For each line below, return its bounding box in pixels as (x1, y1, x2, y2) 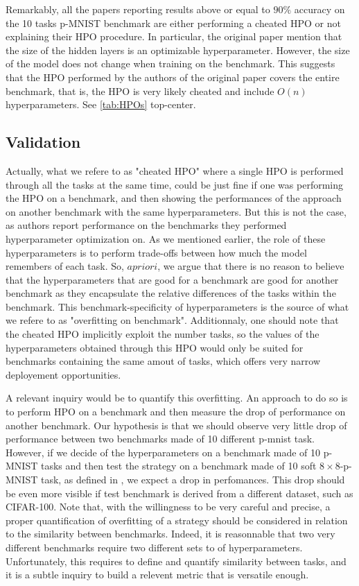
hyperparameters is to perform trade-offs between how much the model (6, 245, 307, 259)
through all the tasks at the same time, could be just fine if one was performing (6, 177, 343, 191)
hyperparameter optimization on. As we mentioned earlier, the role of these (6, 231, 326, 245)
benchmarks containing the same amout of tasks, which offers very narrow (6, 354, 320, 368)
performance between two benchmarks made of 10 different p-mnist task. (6, 431, 315, 446)
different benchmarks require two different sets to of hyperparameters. (6, 540, 303, 554)
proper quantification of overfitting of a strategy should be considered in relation (6, 512, 348, 527)
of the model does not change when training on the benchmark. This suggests (6, 56, 335, 71)
